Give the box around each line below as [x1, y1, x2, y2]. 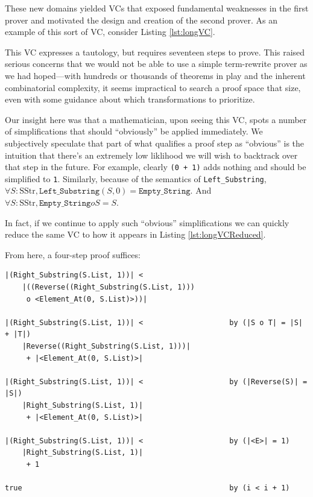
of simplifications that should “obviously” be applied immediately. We [5, 125, 263, 138]
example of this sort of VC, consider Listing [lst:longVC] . [5, 25, 215, 38]
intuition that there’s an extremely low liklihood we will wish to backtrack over [5, 148, 298, 161]
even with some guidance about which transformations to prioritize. [5, 93, 255, 106]
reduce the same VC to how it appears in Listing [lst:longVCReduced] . [5, 228, 266, 241]
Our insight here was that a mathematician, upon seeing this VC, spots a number [5, 113, 307, 125]
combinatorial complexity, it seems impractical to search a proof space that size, [5, 81, 301, 93]
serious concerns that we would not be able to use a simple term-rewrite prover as [5, 57, 308, 70]
